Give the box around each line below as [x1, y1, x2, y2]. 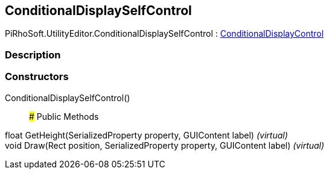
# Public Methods [29, 111, 99, 122]
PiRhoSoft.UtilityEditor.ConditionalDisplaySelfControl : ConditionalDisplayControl [5, 28, 324, 39]
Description [5, 48, 61, 61]
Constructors [5, 70, 69, 83]
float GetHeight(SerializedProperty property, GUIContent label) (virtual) [5, 129, 288, 140]
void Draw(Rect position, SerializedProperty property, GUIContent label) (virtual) [5, 140, 325, 151]
